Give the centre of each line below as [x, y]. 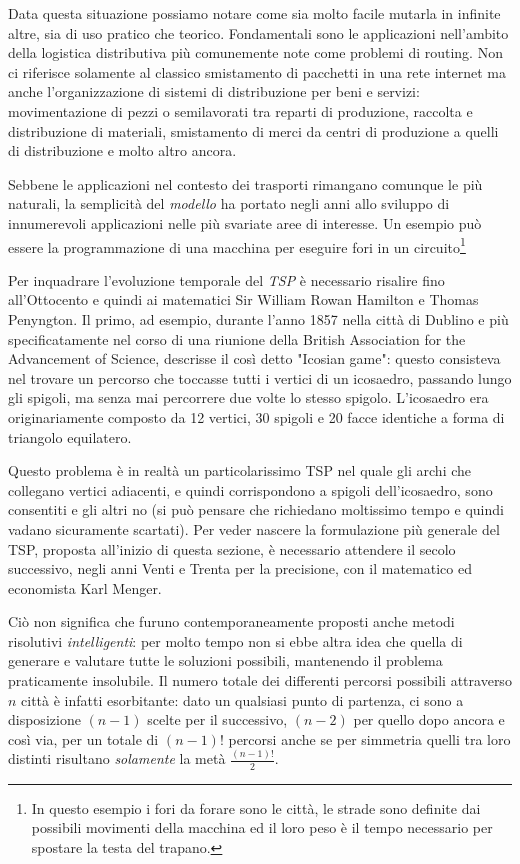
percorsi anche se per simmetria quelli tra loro [369, 738]
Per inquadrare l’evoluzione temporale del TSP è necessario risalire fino [226, 279]
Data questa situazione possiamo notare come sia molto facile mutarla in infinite [254, 13]
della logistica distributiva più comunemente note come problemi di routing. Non [255, 52]
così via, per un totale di [83, 738]
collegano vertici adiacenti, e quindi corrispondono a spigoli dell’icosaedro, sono [250, 489]
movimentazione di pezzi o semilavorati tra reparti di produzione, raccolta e [240, 110]
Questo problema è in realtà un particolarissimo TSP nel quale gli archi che [240, 470]
